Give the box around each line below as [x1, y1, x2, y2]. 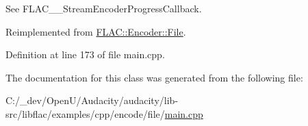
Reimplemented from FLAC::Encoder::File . [5, 24, 186, 38]
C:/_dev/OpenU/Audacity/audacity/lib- [5, 93, 179, 108]
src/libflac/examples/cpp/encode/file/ [5, 106, 165, 121]
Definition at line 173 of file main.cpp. [5, 47, 165, 62]
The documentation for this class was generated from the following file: [5, 70, 303, 84]
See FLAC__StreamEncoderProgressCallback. [5, 1, 202, 15]
